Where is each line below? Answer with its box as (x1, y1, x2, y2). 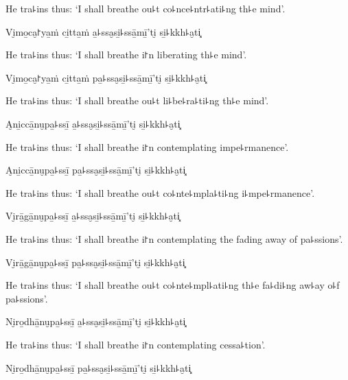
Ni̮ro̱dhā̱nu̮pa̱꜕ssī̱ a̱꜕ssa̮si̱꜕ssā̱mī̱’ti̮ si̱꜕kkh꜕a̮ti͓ (5, 314, 186, 329)
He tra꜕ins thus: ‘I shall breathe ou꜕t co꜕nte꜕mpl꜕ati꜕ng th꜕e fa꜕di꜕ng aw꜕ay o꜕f (5, 278, 340, 292)
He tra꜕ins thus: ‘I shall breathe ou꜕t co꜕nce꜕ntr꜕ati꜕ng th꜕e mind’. (5, 1, 286, 15)
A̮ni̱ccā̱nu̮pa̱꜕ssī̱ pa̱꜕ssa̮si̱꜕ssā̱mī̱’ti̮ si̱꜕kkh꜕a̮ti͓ (5, 163, 186, 177)
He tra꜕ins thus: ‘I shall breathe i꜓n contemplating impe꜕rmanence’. (5, 139, 289, 154)
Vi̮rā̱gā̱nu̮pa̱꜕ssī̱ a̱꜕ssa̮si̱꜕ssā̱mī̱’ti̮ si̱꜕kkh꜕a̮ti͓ (5, 209, 180, 223)
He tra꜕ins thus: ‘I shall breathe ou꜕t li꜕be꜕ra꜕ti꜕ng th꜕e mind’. (5, 93, 269, 108)
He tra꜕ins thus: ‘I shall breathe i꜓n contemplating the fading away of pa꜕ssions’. (5, 231, 343, 246)
